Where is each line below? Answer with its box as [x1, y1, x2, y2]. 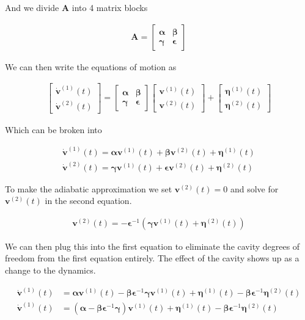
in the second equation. [45, 194, 132, 207]
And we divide [5, 1, 59, 13]
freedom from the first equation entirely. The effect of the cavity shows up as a [5, 252, 299, 264]
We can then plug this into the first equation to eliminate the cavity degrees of [5, 239, 300, 252]
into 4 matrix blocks [72, 1, 148, 13]
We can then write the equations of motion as [5, 60, 177, 73]
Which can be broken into [5, 123, 102, 136]
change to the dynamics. [5, 264, 96, 276]
